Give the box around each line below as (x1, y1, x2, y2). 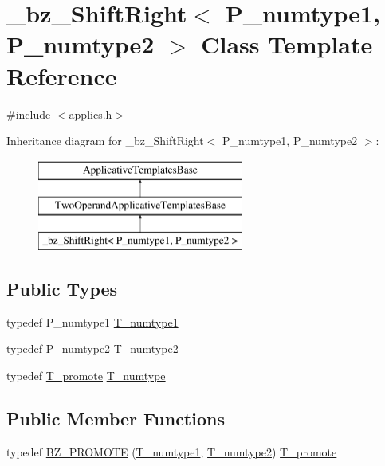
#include (6, 105, 51, 122)
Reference (6, 59, 117, 92)
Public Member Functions (6, 406, 225, 431)
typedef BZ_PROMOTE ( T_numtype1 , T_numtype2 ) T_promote (6, 443, 337, 460)
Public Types (6, 276, 118, 301)
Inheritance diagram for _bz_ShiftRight (6, 132, 204, 149)
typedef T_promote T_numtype (6, 367, 166, 384)
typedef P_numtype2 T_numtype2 (6, 340, 179, 357)
